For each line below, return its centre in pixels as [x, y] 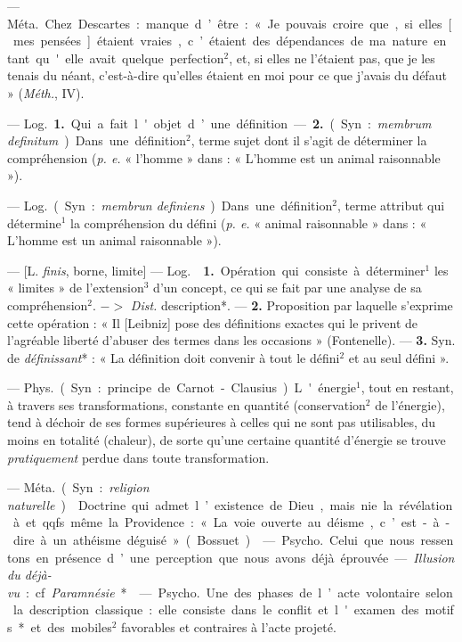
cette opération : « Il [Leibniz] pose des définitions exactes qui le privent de [213, 322]
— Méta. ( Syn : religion [78, 487]
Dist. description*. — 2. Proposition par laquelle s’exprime [292, 305]
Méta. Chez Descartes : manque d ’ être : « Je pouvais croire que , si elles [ [230, 23]
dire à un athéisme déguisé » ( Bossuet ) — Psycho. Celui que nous [214, 540]
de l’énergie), [410, 404]
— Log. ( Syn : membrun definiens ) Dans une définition [170, 205]
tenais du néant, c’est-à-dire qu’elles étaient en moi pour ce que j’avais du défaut [227, 75]
